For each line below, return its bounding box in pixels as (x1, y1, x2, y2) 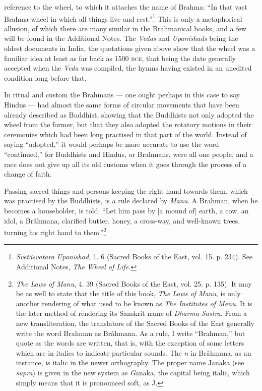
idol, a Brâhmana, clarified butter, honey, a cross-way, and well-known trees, (4, 215, 240, 226)
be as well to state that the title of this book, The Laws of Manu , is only (16, 288, 241, 299)
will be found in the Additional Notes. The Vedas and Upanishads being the (4, 33, 238, 43)
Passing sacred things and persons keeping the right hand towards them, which (4, 185, 248, 196)
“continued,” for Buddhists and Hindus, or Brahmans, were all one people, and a (4, 148, 253, 159)
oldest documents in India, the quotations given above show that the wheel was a (4, 43, 255, 53)
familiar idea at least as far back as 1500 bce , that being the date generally (4, 52, 236, 63)
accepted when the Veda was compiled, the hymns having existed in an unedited (4, 63, 252, 73)
